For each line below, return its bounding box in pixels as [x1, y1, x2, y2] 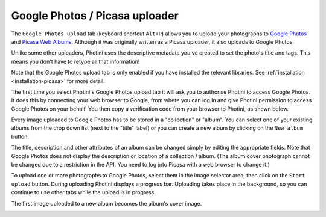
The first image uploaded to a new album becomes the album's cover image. [11, 200, 202, 207]
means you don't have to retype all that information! [11, 58, 140, 65]
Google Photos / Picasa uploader [11, 9, 179, 22]
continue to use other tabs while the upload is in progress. [11, 189, 156, 196]
